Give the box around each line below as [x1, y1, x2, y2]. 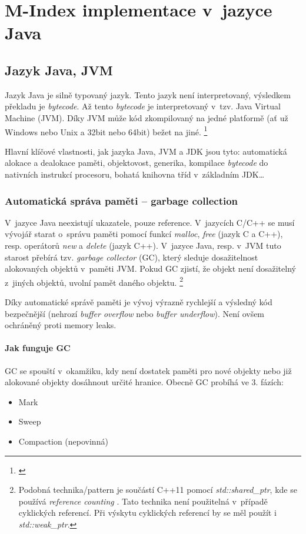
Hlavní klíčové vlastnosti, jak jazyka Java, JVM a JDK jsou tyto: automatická [5, 145, 287, 157]
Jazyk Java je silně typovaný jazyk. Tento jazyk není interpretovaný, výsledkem [5, 88, 291, 101]
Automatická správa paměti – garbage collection [5, 193, 238, 208]
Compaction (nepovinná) [18, 435, 108, 447]
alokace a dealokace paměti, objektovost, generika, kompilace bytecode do [5, 156, 268, 169]
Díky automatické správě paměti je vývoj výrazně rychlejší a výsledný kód [5, 296, 272, 308]
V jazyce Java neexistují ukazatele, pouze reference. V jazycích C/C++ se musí [5, 216, 295, 228]
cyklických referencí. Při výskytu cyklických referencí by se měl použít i [18, 506, 277, 519]
